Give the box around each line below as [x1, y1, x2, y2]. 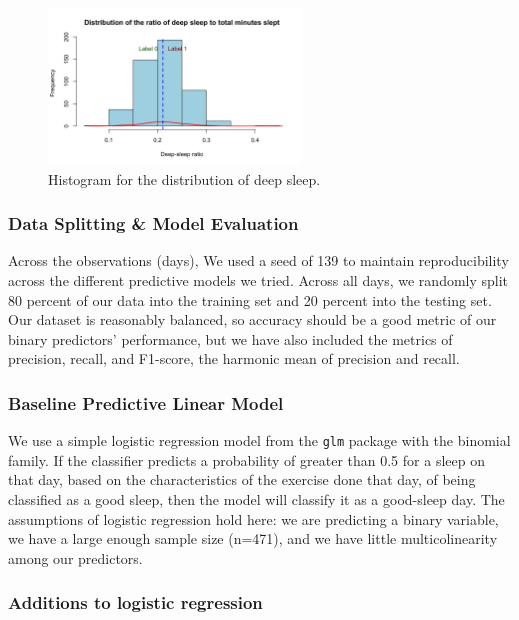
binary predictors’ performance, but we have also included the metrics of [8, 328, 453, 349]
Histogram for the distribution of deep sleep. [48, 168, 321, 189]
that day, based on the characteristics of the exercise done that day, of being [8, 469, 476, 490]
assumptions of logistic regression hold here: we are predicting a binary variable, [8, 508, 499, 529]
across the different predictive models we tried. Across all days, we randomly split [8, 270, 509, 290]
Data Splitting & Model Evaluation [8, 211, 299, 236]
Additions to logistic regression [8, 590, 263, 615]
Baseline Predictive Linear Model [8, 390, 284, 415]
